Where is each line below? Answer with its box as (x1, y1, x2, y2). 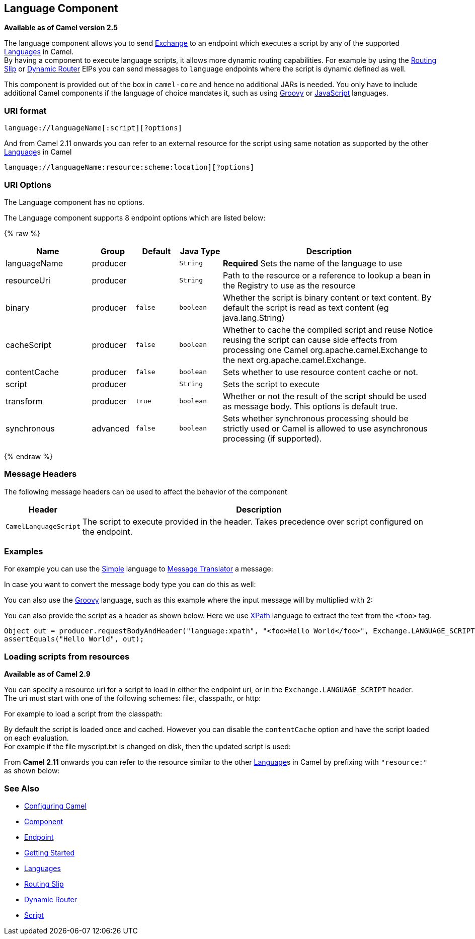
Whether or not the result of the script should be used (222, 391, 427, 401)
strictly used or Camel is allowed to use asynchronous (222, 423, 428, 434)
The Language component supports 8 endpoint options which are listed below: (4, 213, 266, 222)
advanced (92, 423, 130, 434)
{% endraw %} (4, 452, 53, 461)
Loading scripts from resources (4, 651, 130, 662)
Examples (4, 546, 43, 557)
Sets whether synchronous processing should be (222, 413, 409, 423)
